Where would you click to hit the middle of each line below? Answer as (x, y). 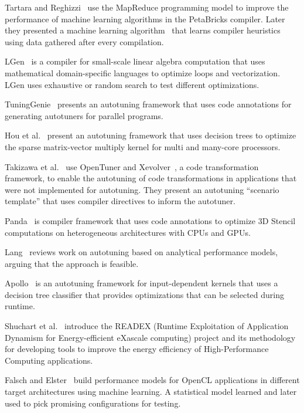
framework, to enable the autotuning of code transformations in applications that (151, 178)
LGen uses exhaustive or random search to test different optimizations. (132, 84)
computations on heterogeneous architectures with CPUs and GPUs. (128, 232)
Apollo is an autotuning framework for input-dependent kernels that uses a (141, 283)
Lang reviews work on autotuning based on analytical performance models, (141, 252)
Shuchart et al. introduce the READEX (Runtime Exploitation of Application (147, 326)
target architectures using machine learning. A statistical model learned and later (151, 392)
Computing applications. (49, 360)
